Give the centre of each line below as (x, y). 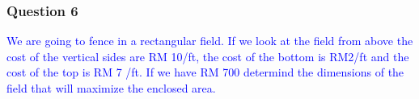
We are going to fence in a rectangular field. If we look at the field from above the (210, 41)
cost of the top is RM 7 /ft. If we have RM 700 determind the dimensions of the (205, 72)
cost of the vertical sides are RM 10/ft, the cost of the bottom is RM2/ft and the (208, 56)
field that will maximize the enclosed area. (111, 88)
